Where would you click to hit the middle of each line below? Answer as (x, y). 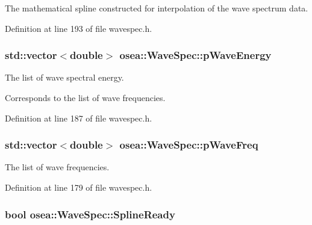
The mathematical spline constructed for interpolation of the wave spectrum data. (157, 8)
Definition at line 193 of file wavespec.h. (79, 28)
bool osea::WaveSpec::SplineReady (90, 214)
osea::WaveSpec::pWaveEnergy (195, 55)
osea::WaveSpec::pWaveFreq (189, 145)
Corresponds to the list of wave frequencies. (85, 97)
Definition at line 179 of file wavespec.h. (79, 187)
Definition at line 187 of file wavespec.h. (79, 118)
